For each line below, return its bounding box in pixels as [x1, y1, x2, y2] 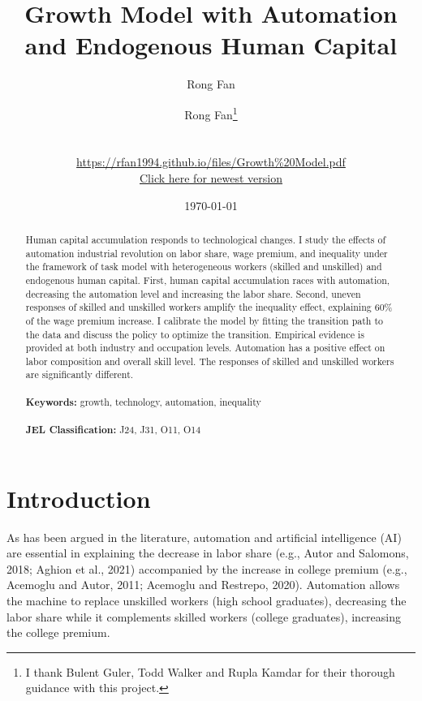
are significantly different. [25, 368, 134, 381]
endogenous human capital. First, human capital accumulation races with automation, [25, 273, 390, 286]
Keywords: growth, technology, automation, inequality [25, 394, 261, 409]
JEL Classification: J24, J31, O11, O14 [25, 423, 201, 437]
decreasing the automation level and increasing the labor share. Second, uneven [25, 286, 361, 300]
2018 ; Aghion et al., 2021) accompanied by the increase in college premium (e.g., [6, 560, 407, 577]
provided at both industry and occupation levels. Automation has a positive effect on [25, 341, 385, 355]
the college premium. [6, 624, 110, 641]
